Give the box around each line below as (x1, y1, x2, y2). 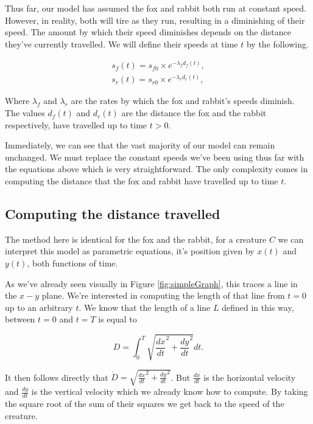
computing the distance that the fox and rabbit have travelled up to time (5, 175, 278, 187)
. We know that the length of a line (79, 301, 211, 313)
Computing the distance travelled (5, 204, 220, 223)
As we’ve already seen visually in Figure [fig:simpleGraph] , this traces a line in (5, 277, 298, 290)
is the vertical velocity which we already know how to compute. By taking (31, 385, 308, 398)
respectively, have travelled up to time (5, 118, 147, 131)
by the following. (246, 37, 309, 50)
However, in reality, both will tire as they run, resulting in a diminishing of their (5, 13, 305, 26)
